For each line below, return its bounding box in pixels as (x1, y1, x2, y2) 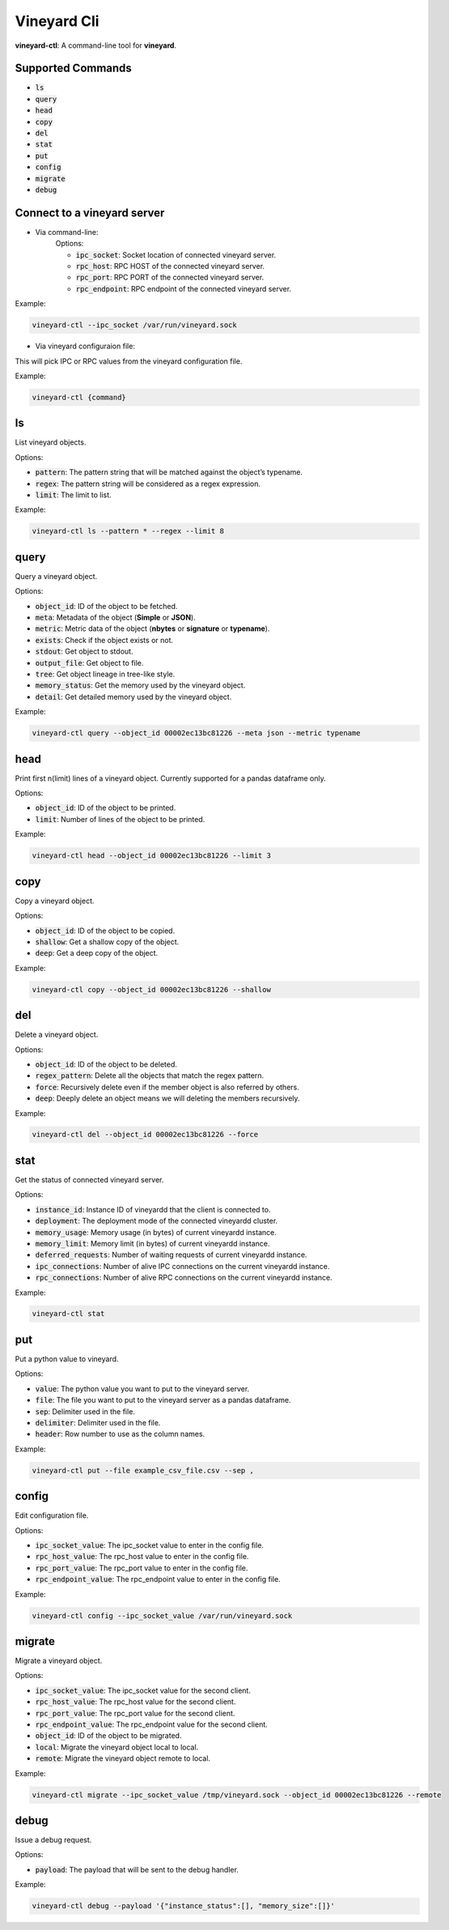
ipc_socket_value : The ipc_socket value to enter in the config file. (35, 1540, 265, 1550)
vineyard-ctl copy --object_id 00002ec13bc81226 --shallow (32, 985, 271, 994)
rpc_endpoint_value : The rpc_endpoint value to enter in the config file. (35, 1574, 281, 1584)
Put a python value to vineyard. (15, 1353, 119, 1364)
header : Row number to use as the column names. (35, 1429, 205, 1439)
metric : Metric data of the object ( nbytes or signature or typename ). (35, 624, 270, 633)
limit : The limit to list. (35, 490, 112, 500)
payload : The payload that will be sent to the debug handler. (35, 1864, 239, 1874)
